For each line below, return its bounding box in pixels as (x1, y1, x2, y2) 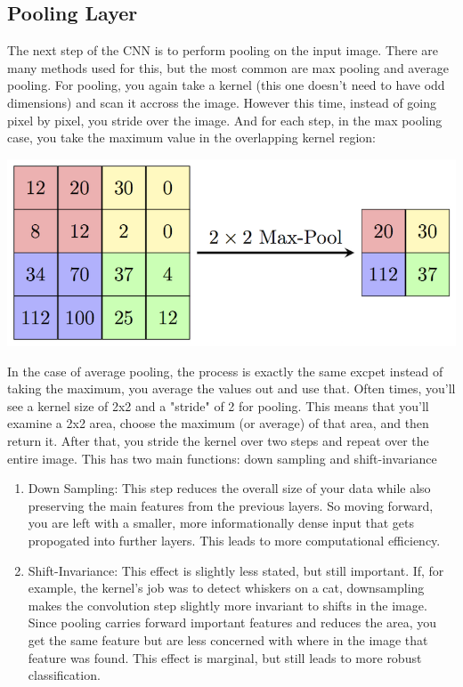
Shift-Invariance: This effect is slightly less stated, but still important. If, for (28, 561, 444, 579)
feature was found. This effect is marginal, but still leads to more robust (28, 648, 422, 667)
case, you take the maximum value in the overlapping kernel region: (7, 128, 376, 147)
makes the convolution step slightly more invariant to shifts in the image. (28, 595, 427, 614)
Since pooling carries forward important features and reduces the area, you (28, 613, 437, 632)
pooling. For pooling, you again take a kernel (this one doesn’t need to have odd (7, 76, 445, 94)
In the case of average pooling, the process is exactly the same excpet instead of (7, 361, 443, 380)
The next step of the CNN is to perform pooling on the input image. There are (7, 41, 439, 60)
